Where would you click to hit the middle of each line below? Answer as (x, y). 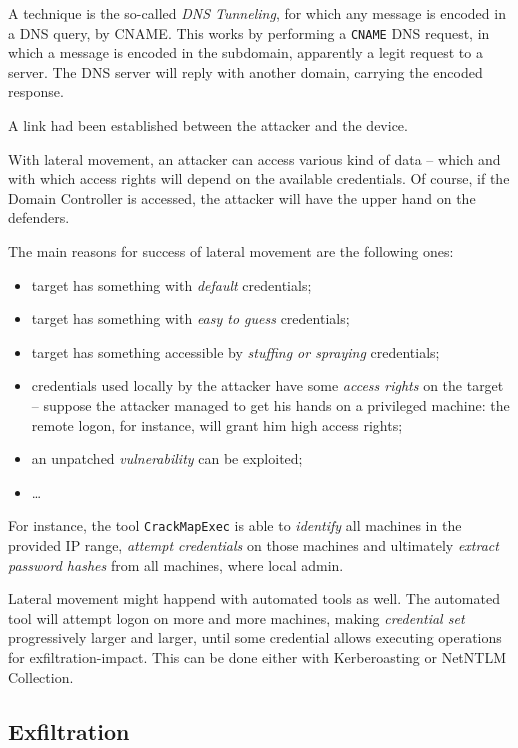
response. (36, 91)
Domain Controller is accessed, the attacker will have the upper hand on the (242, 197)
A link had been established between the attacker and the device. (208, 125)
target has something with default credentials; (171, 284)
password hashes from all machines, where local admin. (176, 564)
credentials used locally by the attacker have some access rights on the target (267, 385)
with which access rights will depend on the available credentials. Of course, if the (259, 178)
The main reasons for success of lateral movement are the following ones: (231, 251)
